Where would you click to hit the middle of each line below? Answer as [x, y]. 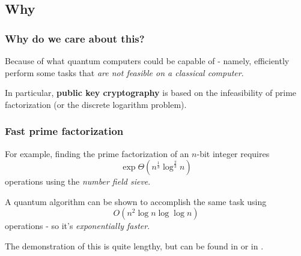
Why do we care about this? [75, 38]
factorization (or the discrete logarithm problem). [96, 104]
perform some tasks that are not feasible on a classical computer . [124, 72]
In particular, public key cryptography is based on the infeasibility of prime [151, 93]
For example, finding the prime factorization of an [97, 153]
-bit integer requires [233, 153]
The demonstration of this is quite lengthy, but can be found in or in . [134, 246]
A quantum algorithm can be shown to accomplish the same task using [136, 201]
